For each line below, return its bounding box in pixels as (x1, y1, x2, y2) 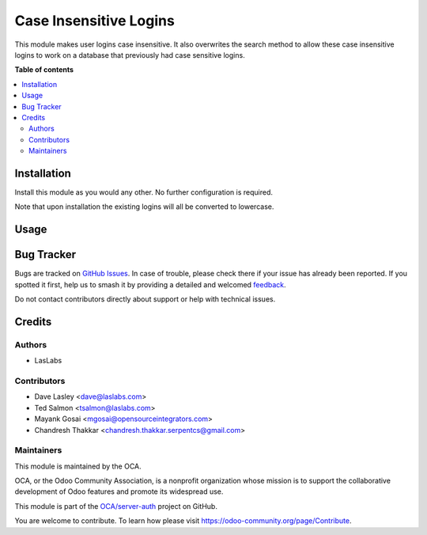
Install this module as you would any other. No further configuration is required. (14, 187, 273, 197)
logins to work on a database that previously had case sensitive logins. (14, 50, 245, 59)
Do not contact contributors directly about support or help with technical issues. (14, 294, 276, 304)
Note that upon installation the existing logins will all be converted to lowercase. (14, 202, 274, 211)
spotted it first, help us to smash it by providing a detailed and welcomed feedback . (14, 279, 286, 289)
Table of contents (14, 65, 74, 74)
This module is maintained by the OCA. (14, 461, 142, 471)
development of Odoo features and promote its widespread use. (14, 487, 224, 496)
